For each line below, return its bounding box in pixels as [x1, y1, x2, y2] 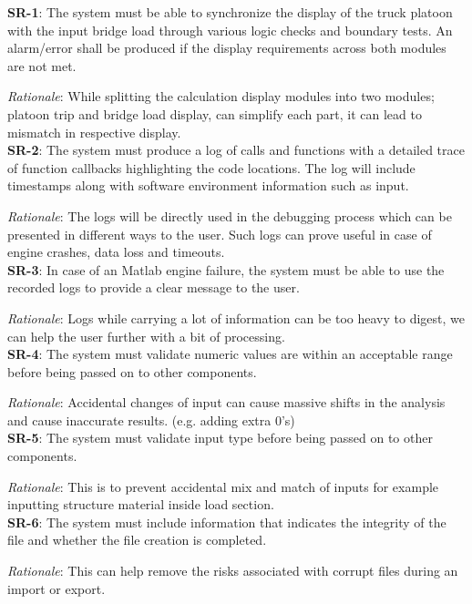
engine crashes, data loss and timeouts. [7, 242, 225, 261]
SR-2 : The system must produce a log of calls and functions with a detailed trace [7, 140, 465, 159]
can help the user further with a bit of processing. [7, 326, 285, 345]
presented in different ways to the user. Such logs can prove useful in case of [7, 224, 432, 243]
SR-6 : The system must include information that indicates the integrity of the [7, 512, 446, 531]
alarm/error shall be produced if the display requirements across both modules [7, 38, 446, 57]
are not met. [7, 56, 77, 75]
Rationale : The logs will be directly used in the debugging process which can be [7, 206, 452, 225]
